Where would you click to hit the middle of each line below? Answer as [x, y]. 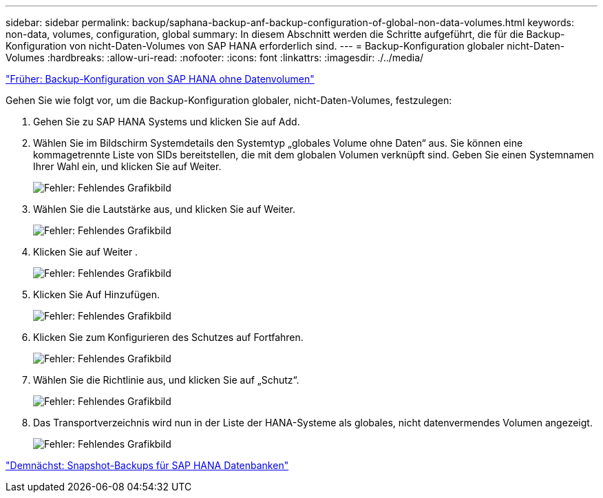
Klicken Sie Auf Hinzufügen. [97, 294]
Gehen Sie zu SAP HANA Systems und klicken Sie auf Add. [167, 122]
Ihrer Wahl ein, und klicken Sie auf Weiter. [127, 166]
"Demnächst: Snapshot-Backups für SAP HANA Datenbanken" [147, 465]
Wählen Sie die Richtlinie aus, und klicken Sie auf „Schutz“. [166, 380]
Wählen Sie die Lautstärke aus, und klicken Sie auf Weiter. [165, 209]
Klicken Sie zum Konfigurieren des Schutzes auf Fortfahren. [168, 337]
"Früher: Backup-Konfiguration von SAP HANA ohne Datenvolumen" [160, 79]
